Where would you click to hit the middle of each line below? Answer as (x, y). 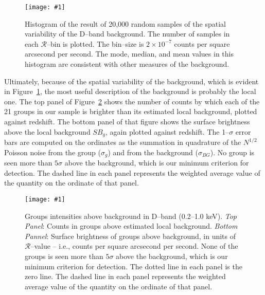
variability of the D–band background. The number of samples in (127, 34)
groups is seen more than (64, 256)
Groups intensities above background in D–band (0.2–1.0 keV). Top (131, 216)
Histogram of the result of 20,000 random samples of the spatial (125, 23)
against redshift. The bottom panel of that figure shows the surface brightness (127, 121)
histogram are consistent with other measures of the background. (127, 64)
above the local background (47, 131)
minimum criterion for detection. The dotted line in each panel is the (134, 266)
